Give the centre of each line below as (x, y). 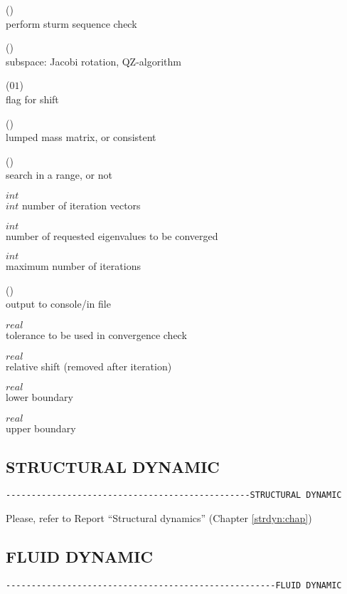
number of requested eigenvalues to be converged (112, 235)
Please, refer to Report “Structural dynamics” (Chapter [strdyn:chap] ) (159, 518)
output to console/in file (58, 304)
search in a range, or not (59, 175)
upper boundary (41, 428)
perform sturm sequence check (71, 23)
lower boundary (39, 397)
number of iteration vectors (81, 205)
